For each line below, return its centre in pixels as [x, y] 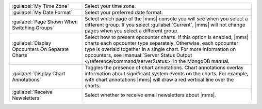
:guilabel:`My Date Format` [42, 12]
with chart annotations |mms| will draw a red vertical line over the [159, 80]
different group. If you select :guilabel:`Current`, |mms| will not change [165, 25]
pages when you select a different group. [132, 31]
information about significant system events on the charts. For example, [167, 74]
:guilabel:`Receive [32, 92]
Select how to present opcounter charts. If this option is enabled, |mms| [166, 37]
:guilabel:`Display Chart [39, 74]
